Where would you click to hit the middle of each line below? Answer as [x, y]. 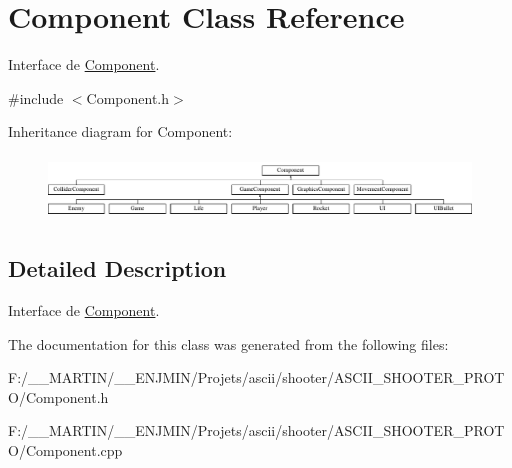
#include [36, 97]
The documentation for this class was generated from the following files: [228, 343]
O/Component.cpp [65, 450]
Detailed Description [117, 268]
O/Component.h [58, 396]
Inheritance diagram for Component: [120, 131]
